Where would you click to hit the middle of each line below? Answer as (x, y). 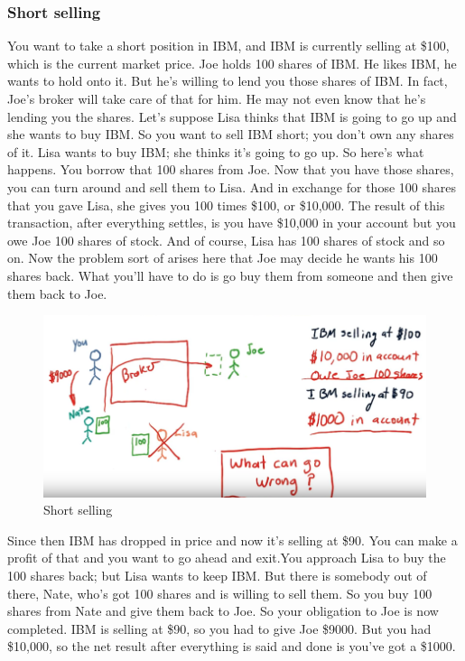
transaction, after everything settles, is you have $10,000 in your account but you (232, 223)
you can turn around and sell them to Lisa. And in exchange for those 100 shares (232, 186)
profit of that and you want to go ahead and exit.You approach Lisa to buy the (227, 558)
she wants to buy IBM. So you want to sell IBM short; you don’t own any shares (231, 134)
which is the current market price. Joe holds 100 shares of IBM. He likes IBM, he (232, 63)
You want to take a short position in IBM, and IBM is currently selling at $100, (228, 46)
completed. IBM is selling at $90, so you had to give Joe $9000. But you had (219, 628)
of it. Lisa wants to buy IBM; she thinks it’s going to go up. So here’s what (216, 151)
